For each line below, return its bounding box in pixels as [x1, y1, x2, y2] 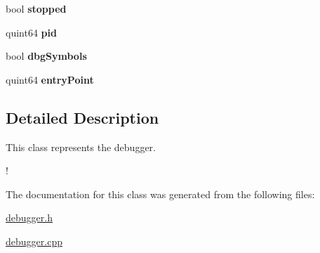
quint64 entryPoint [6, 72, 94, 86]
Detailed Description [6, 106, 159, 128]
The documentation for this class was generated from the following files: [6, 186, 315, 201]
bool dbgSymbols [6, 48, 87, 63]
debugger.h [6, 210, 53, 225]
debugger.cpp [6, 233, 62, 248]
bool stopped [6, 1, 67, 15]
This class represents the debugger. [6, 139, 156, 154]
